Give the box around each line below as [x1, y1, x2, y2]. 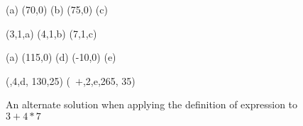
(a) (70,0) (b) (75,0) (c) [6, 2, 108, 16]
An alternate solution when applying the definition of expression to [6, 97, 298, 112]
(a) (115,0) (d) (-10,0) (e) [6, 50, 116, 64]
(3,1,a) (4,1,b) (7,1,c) [6, 25, 97, 40]
